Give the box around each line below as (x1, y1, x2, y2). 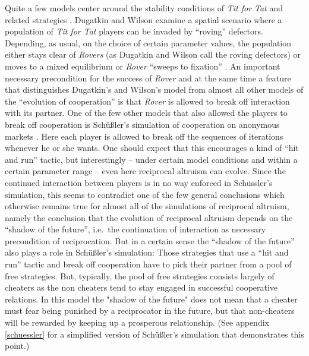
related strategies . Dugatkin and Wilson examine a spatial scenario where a (5, 13, 282, 26)
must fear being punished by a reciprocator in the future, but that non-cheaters (5, 304, 295, 317)
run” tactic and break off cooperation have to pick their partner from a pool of (5, 258, 292, 270)
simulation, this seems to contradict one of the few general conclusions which (5, 188, 285, 200)
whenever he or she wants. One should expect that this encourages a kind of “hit (5, 141, 299, 154)
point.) (5, 339, 30, 352)
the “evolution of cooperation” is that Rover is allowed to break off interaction (5, 94, 290, 107)
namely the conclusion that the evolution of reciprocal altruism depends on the (5, 211, 293, 223)
